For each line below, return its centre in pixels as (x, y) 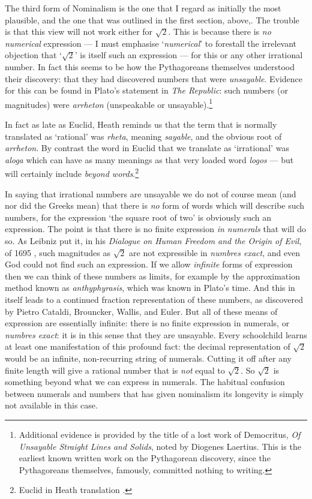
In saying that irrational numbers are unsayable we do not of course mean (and (151, 193)
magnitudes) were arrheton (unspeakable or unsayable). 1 (109, 103)
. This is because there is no (220, 31)
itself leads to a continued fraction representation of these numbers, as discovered (154, 299)
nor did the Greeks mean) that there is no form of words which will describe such (155, 205)
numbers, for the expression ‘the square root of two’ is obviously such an (138, 217)
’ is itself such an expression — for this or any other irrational (189, 55)
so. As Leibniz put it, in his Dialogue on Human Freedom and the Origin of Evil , (153, 241)
